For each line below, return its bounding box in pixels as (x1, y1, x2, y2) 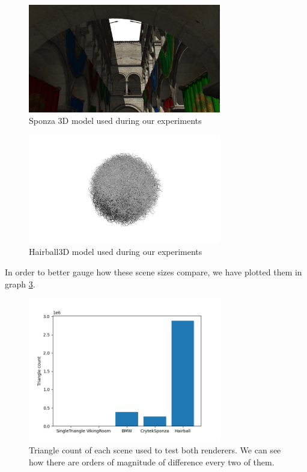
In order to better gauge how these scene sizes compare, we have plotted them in (5, 266, 302, 278)
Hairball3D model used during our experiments (29, 245, 202, 258)
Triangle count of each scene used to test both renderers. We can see (29, 444, 281, 456)
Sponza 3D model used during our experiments (29, 114, 202, 127)
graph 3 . (5, 277, 35, 290)
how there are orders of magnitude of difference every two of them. (29, 455, 275, 468)
